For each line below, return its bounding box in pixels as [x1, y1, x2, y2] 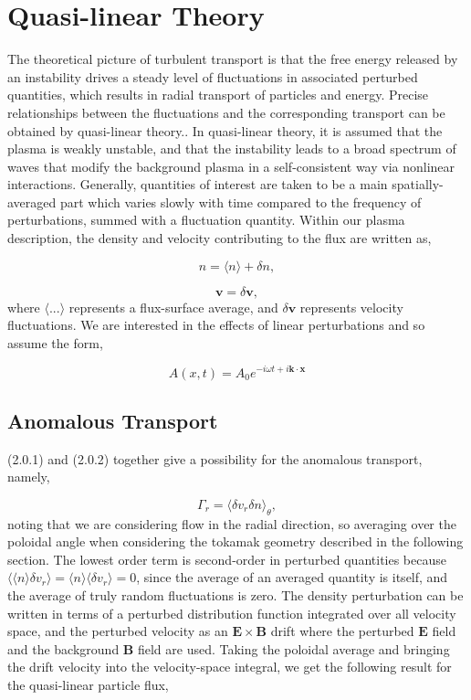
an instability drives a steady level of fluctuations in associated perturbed [7, 67, 418, 86]
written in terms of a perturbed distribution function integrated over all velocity [7, 603, 456, 622]
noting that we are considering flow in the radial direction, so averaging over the [7, 514, 456, 533]
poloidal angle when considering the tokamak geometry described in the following [7, 532, 464, 551]
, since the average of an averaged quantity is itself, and [136, 567, 448, 587]
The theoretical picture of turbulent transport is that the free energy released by [7, 49, 458, 69]
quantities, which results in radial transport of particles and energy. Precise [7, 85, 429, 104]
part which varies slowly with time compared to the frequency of [59, 192, 422, 211]
